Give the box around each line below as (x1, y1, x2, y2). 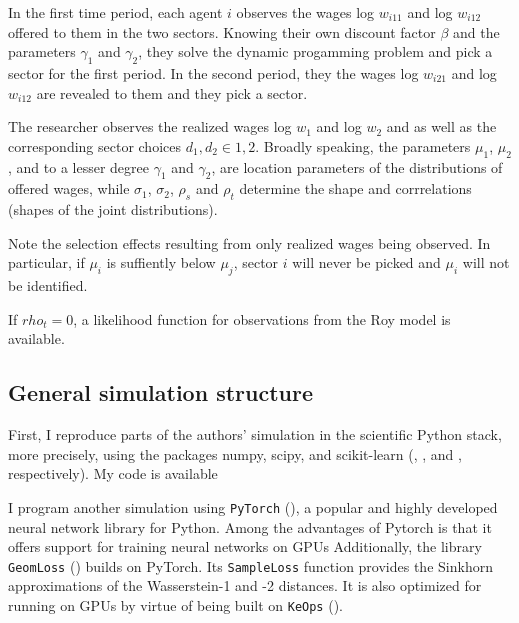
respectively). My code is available (8, 463, 218, 484)
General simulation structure (8, 377, 313, 408)
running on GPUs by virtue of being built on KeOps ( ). (8, 595, 343, 615)
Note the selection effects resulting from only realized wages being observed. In (8, 232, 491, 253)
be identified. (8, 275, 88, 296)
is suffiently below (106, 252, 216, 273)
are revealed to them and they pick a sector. (36, 82, 308, 103)
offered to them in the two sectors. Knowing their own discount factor (8, 21, 436, 42)
